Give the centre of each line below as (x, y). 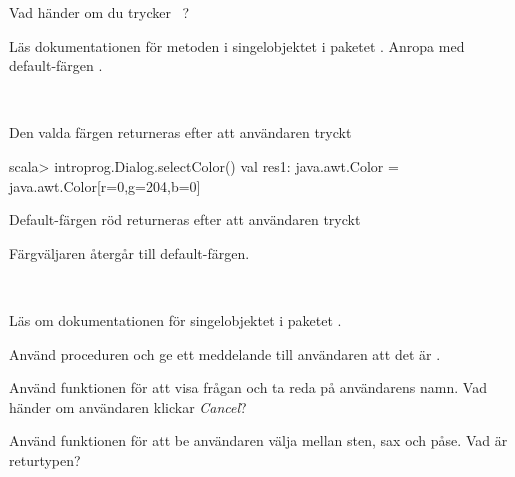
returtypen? (45, 459)
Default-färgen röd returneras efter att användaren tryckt (185, 219)
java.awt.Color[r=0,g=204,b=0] (105, 185)
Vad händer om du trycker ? (99, 12)
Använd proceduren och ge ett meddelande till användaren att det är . (225, 353)
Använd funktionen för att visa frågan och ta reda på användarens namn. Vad (248, 387)
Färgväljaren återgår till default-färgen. (129, 252)
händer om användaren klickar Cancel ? (128, 406)
